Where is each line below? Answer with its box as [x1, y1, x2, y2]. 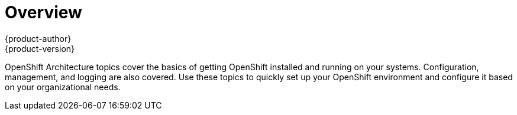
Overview [5, 2, 82, 22]
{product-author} [5, 33, 72, 44]
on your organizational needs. [5, 81, 121, 92]
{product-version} [5, 43, 75, 54]
